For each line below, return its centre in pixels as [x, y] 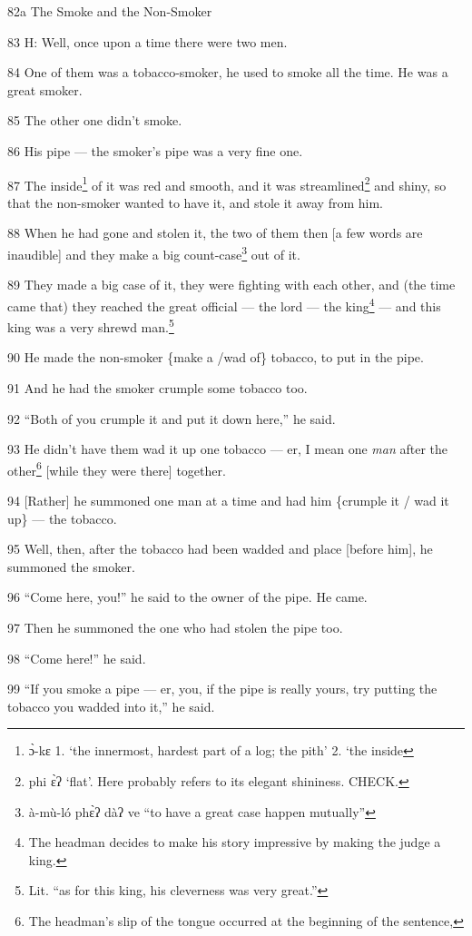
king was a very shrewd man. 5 [91, 325]
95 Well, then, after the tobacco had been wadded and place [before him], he [220, 549]
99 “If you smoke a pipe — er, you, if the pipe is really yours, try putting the [222, 689]
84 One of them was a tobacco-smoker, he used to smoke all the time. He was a [228, 72]
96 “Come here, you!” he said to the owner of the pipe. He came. [187, 597]
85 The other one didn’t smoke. [95, 120]
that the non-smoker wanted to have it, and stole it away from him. [195, 202]
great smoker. [45, 89]
